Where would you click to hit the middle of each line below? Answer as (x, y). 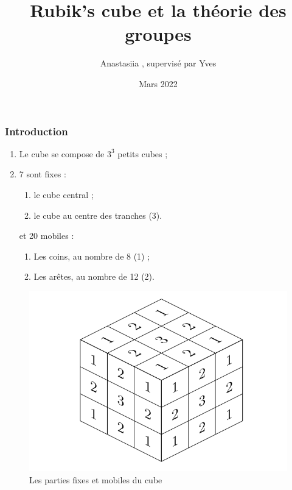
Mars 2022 (158, 83)
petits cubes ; (143, 153)
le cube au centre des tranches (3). (98, 215)
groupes (158, 34)
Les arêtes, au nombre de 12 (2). (94, 276)
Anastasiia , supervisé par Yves (158, 63)
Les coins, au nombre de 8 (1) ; (92, 256)
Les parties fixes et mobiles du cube (96, 479)
